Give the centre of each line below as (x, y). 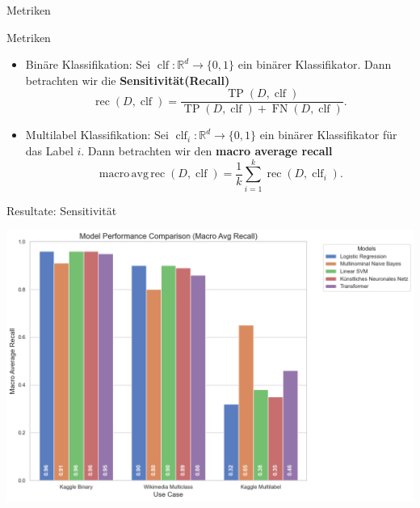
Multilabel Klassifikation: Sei (97, 135)
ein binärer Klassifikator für (328, 135)
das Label (49, 151)
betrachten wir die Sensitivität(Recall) (128, 80)
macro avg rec (132, 174)
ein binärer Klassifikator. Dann (315, 64)
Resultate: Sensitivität (62, 210)
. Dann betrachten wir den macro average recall (207, 151)
